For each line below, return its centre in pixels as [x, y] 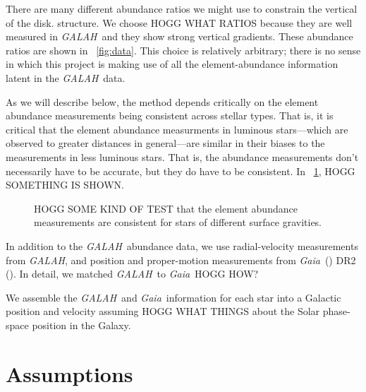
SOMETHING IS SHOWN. [65, 185]
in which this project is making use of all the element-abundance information [172, 64]
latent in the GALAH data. [66, 77]
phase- [336, 311]
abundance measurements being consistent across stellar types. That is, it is [170, 115]
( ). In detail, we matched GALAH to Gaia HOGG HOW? [132, 274]
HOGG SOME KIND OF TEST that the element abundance [166, 208]
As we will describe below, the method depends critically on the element [162, 101]
